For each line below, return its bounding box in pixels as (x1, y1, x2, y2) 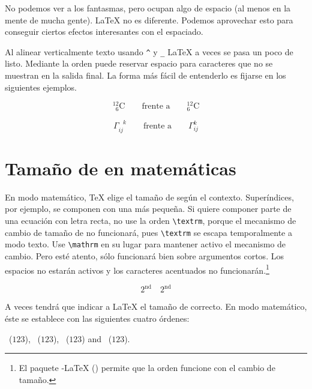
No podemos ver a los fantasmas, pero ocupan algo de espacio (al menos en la (5, 2, 291, 14)
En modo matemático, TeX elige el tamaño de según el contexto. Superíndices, (5, 190, 294, 203)
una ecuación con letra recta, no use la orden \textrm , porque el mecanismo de (5, 214, 296, 226)
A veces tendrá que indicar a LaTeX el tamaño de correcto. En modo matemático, (5, 300, 307, 313)
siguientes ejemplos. (5, 80, 77, 93)
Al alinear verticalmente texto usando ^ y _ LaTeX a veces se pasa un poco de (5, 45, 293, 58)
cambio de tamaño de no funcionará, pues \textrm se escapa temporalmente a (5, 226, 292, 238)
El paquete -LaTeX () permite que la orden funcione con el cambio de (19, 361, 275, 374)
